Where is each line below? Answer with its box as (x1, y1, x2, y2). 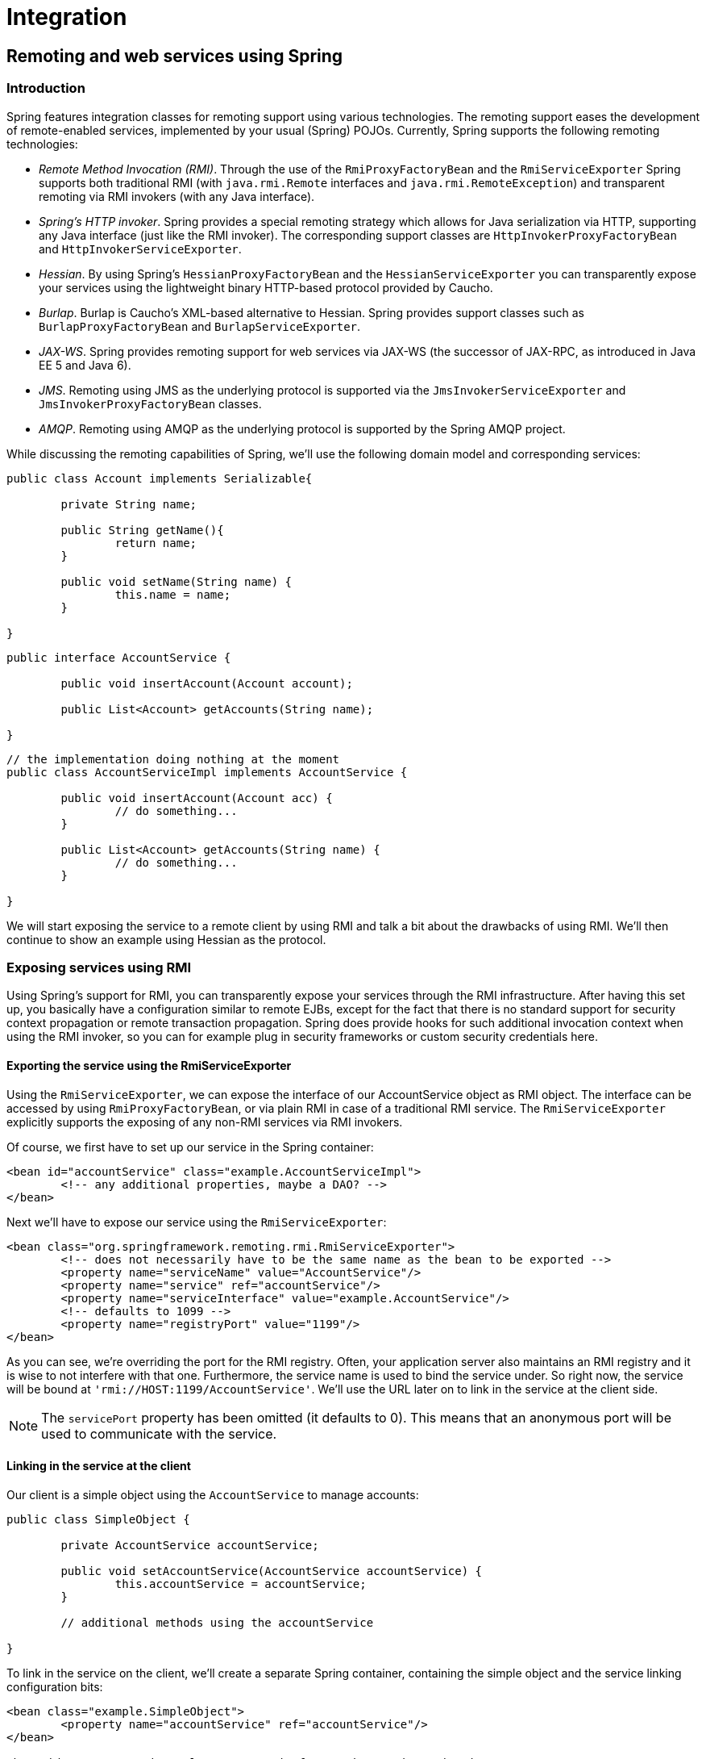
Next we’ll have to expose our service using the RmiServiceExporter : (6, 1214, 387, 1229)
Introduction (6, 80, 85, 97)
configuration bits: (6, 1679, 103, 1694)
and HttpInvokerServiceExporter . (39, 241, 242, 256)
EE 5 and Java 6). (39, 357, 131, 372)
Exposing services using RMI (6, 959, 191, 976)
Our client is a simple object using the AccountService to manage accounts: (6, 1487, 419, 1502)
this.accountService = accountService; (114, 1577, 367, 1590)
